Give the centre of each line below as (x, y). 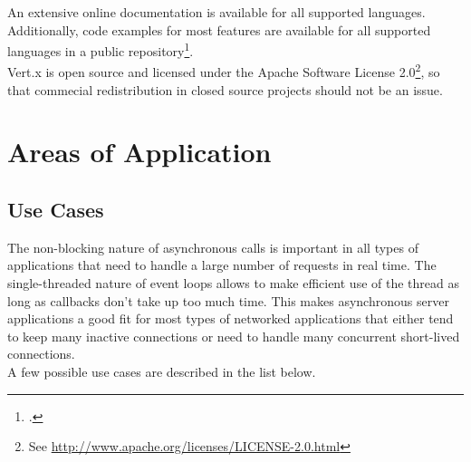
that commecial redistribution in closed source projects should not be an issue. (225, 89)
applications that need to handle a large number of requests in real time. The (222, 265)
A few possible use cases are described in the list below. (162, 372)
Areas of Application (139, 152)
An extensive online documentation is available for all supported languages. (216, 12)
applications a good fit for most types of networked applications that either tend (231, 318)
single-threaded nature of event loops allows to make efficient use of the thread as (233, 283)
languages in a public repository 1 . (101, 49)
